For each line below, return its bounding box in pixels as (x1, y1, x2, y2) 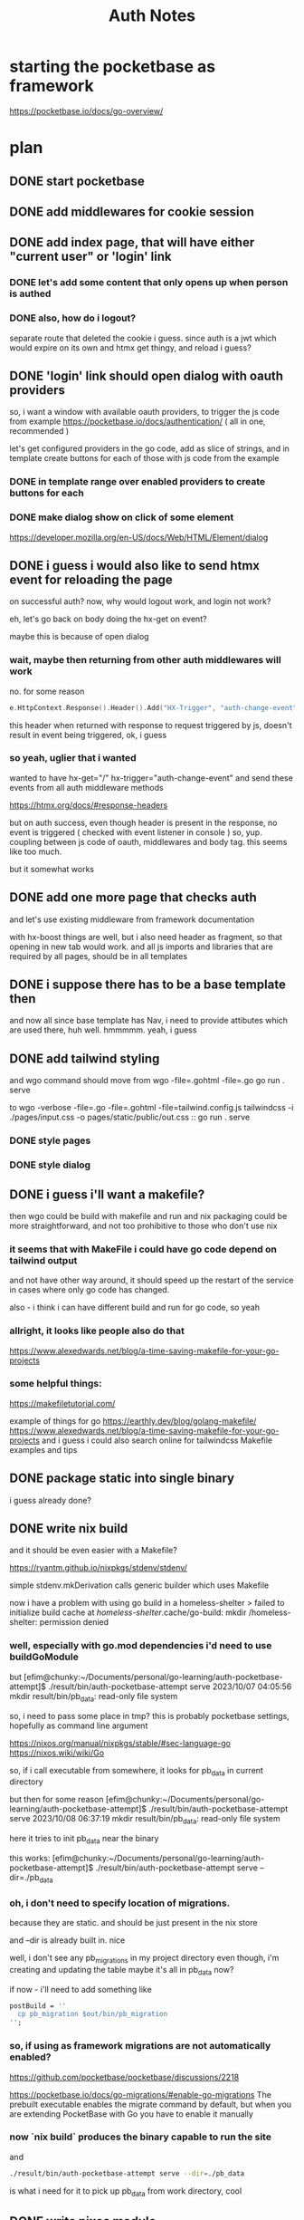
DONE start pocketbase (9, 173, 145, 188)
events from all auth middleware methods (9, 782, 165, 793)
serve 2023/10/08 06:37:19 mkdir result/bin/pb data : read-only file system (9, 1813, 280, 1826)
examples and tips (9, 1444, 78, 1455)
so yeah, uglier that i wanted (9, 752, 138, 764)
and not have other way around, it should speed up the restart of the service (9, 1274, 294, 1286)
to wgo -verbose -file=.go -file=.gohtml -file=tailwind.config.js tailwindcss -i (9, 1102, 294, 1113)
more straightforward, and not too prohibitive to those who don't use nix (9, 1220, 278, 1231)
